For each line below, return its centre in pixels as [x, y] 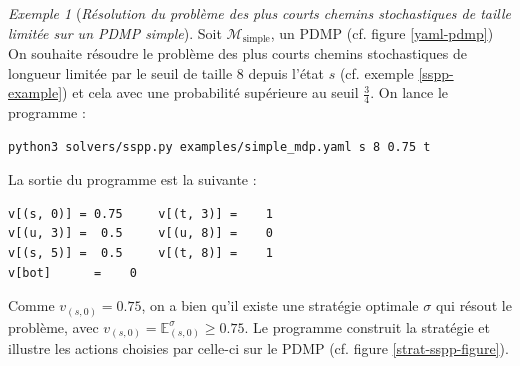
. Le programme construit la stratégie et [367, 326]
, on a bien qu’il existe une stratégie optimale [280, 305]
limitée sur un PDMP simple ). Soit [115, 32]
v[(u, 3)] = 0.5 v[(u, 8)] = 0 [140, 233]
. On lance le [409, 92]
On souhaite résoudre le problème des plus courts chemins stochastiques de [237, 53]
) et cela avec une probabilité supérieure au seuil [210, 92]
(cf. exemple [376, 72]
